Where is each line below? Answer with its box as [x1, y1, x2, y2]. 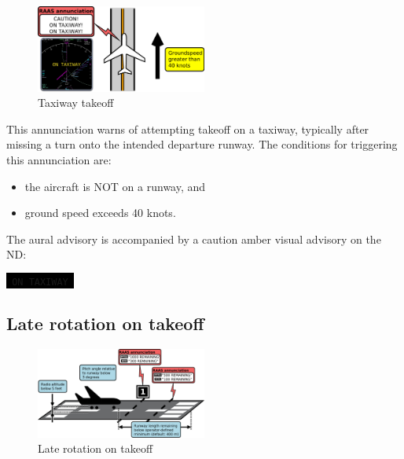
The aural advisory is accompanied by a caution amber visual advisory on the [6, 230, 381, 247]
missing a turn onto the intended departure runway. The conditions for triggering [6, 136, 398, 152]
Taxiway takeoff [38, 94, 114, 111]
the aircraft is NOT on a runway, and [24, 178, 206, 194]
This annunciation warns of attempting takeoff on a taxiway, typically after [6, 120, 369, 137]
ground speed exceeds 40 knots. [24, 204, 176, 221]
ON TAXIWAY [12, 277, 68, 288]
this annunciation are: [6, 152, 112, 168]
